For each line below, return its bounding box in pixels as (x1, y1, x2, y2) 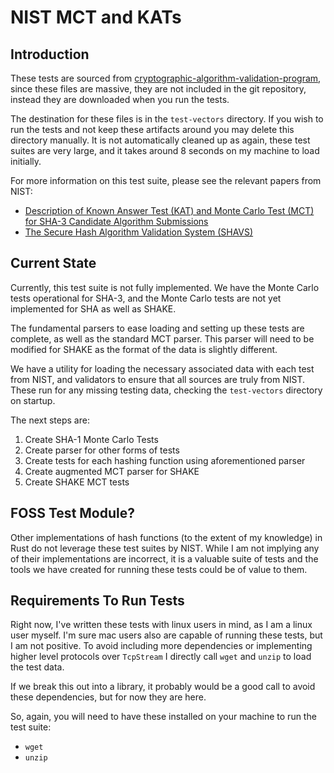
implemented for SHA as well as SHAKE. (10, 302, 177, 315)
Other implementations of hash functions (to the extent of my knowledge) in (10, 531, 323, 543)
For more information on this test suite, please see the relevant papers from (10, 175, 322, 186)
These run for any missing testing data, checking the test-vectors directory (10, 384, 323, 396)
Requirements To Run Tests (10, 592, 185, 610)
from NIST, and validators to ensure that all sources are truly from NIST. (10, 373, 305, 385)
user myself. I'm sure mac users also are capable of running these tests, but (10, 629, 323, 641)
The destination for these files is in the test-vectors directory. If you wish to (10, 113, 324, 125)
